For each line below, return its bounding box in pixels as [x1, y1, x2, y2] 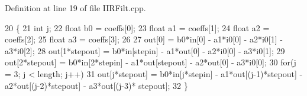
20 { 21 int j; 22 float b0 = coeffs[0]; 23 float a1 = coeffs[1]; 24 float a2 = [5, 21, 270, 34]
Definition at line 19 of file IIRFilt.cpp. [5, 2, 146, 14]
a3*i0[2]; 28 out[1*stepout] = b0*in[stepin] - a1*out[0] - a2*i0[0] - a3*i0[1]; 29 [5, 44, 285, 57]
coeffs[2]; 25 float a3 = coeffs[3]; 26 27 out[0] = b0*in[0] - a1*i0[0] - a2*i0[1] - [5, 33, 283, 45]
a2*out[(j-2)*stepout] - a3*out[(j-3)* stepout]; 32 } [5, 79, 188, 91]
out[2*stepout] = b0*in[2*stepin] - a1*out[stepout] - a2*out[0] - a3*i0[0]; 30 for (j [5, 56, 296, 68]
